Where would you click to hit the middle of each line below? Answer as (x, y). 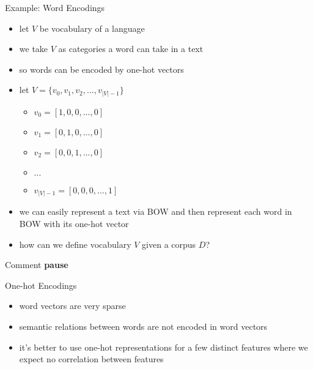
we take (34, 49)
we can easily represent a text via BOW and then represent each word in (156, 211)
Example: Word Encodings (55, 7)
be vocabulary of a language (92, 28)
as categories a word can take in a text (131, 49)
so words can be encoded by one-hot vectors (101, 69)
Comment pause (37, 265)
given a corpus (169, 244)
